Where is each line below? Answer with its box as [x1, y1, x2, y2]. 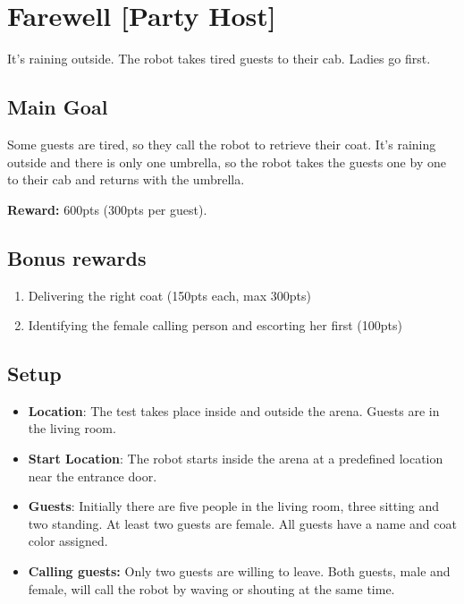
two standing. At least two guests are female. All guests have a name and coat [28, 514, 457, 532]
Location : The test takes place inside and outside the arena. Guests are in [28, 401, 440, 420]
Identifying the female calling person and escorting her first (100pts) [28, 316, 402, 335]
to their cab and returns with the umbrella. [7, 170, 245, 189]
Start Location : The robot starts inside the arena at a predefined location [28, 449, 443, 468]
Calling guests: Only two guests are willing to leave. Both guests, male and [28, 562, 451, 581]
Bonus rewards [7, 243, 147, 271]
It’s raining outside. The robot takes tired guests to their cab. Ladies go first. [7, 49, 431, 68]
